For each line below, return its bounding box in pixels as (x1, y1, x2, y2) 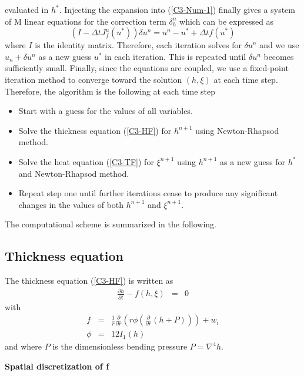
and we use (259, 39, 299, 51)
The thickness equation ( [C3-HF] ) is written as (5, 274, 173, 287)
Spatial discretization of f (5, 360, 109, 372)
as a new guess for (220, 155, 286, 167)
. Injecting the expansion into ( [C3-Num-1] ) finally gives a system (59, 4, 295, 15)
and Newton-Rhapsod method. (18, 167, 129, 179)
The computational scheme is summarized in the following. (5, 218, 216, 230)
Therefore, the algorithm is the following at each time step (5, 85, 216, 97)
